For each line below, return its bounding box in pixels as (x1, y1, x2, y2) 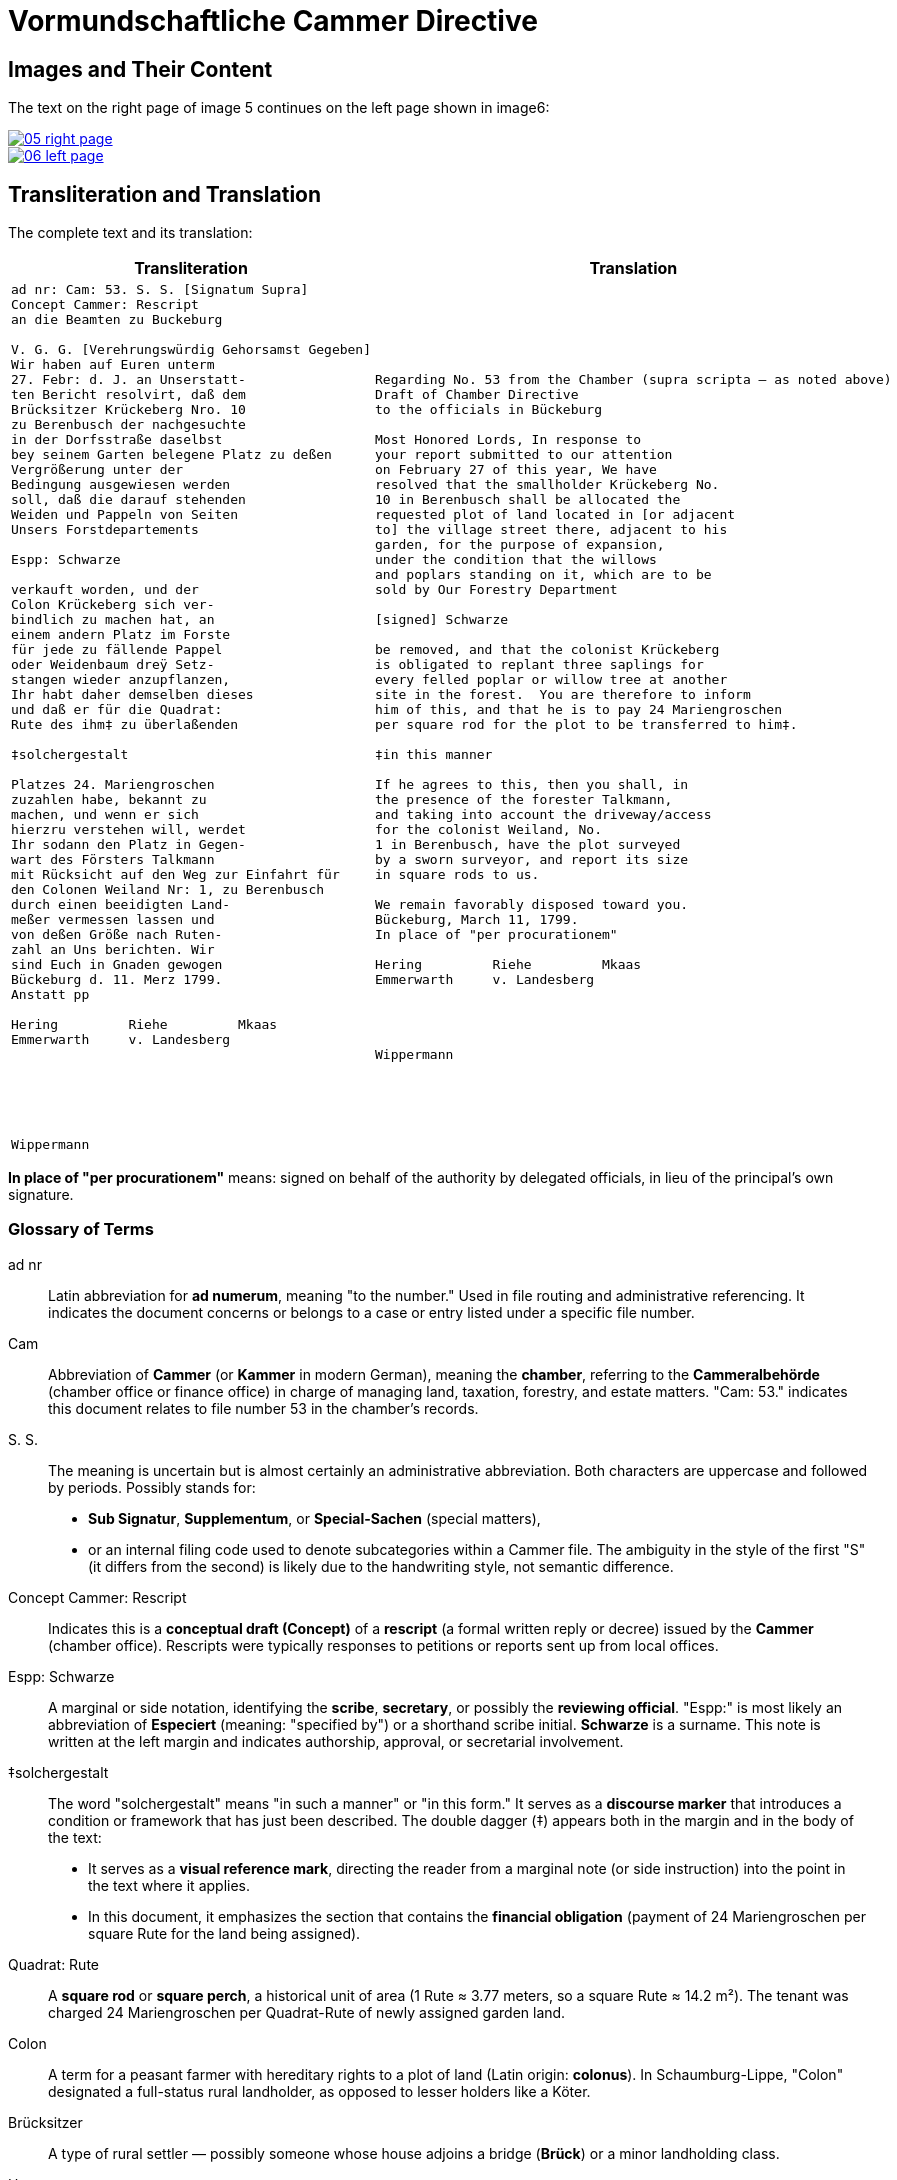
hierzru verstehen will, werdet (11, 822, 246, 838)
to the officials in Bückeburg (375, 402, 603, 418)
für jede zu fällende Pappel (11, 642, 223, 658)
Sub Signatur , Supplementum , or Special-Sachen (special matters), (88, 1509, 541, 1527)
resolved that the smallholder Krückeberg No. (375, 477, 720, 493)
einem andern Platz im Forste (11, 627, 231, 643)
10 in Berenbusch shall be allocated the (375, 492, 681, 508)
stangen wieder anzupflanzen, (11, 672, 231, 688)
